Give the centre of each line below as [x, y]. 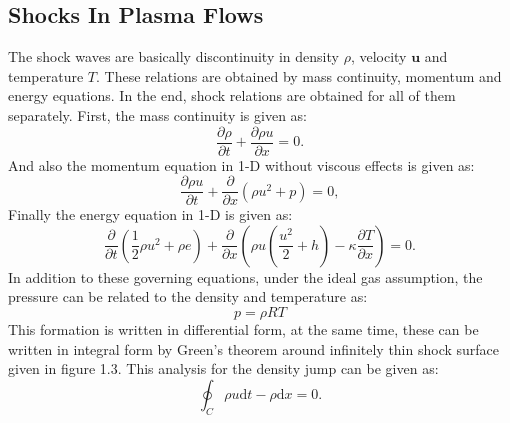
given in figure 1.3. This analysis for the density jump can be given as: [223, 368]
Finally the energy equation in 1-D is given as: [150, 214]
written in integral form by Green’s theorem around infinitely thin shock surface [254, 348]
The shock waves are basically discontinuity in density [173, 56]
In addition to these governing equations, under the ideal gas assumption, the [245, 276]
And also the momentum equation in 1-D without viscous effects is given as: [241, 164]
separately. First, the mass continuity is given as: [157, 114]
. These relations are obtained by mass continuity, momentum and [299, 75]
